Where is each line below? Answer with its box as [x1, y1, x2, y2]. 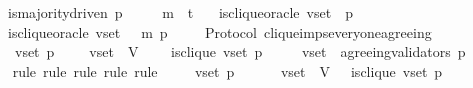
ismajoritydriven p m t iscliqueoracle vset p [7, 2, 353, 22]
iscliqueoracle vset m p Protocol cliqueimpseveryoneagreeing [7, 21, 432, 42]
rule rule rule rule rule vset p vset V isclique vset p [12, 60, 443, 81]
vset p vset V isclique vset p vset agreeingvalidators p [14, 41, 466, 62]
